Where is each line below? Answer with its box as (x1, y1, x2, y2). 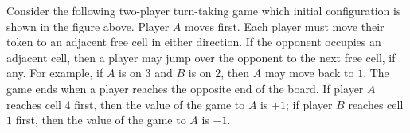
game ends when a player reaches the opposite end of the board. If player (6, 80, 364, 96)
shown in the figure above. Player (6, 18, 170, 34)
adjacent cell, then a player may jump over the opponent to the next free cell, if (6, 49, 396, 65)
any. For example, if (6, 65, 103, 81)
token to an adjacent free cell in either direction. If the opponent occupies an (6, 33, 381, 50)
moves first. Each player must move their (184, 18, 385, 34)
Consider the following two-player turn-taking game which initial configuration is (6, 2, 401, 18)
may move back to (264, 65, 354, 81)
